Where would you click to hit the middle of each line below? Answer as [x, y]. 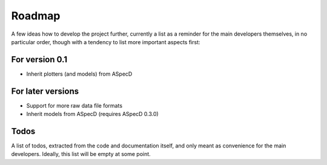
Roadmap [36, 16]
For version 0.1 [39, 60]
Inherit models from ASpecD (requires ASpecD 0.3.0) [92, 114]
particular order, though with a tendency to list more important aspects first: [106, 42]
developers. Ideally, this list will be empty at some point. [81, 154]
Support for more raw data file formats [74, 105]
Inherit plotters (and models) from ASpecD [79, 74]
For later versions [45, 91]
